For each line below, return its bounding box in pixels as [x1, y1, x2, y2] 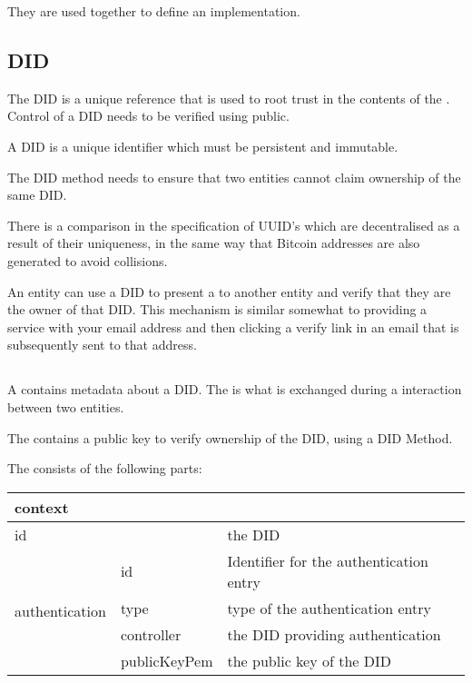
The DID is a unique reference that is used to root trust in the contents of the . [7, 88, 450, 107]
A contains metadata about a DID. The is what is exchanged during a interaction [7, 380, 462, 399]
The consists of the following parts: [7, 459, 202, 478]
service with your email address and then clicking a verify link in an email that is [7, 317, 459, 336]
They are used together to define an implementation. [7, 2, 300, 20]
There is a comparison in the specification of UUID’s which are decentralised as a [7, 215, 460, 234]
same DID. [7, 185, 67, 204]
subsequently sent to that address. [7, 335, 197, 354]
